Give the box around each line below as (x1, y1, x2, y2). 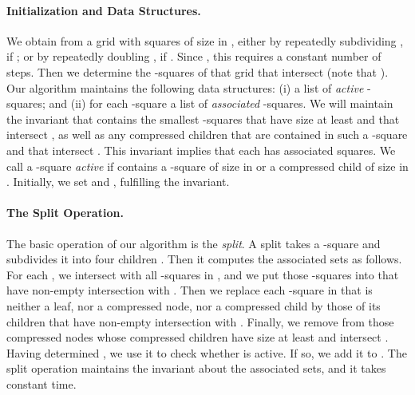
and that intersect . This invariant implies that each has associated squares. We (6, 141, 396, 158)
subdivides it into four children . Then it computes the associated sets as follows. (6, 251, 402, 267)
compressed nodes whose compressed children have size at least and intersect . (6, 329, 389, 346)
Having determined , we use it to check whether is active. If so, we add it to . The (6, 344, 407, 361)
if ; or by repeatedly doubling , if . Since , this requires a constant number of (6, 48, 381, 65)
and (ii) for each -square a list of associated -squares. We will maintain (49, 95, 393, 112)
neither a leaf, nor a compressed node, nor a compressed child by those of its (6, 297, 381, 314)
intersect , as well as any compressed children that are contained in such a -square (6, 126, 408, 143)
